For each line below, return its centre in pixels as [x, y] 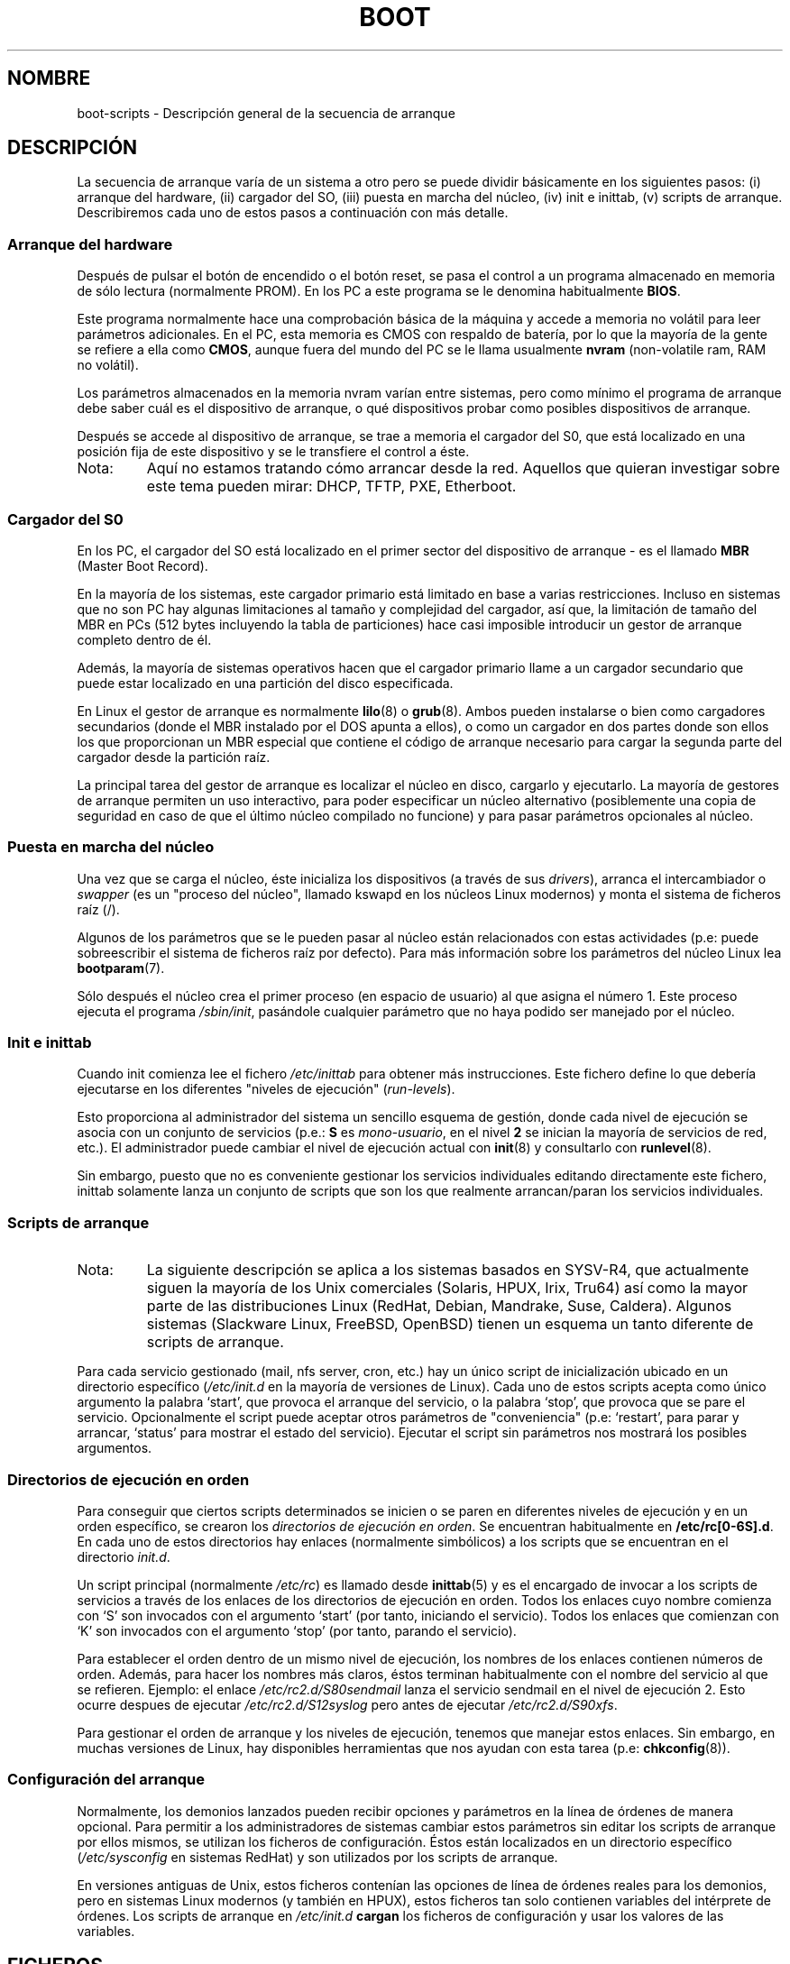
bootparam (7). [121, 968]
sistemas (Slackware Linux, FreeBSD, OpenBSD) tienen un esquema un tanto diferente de [450, 1324]
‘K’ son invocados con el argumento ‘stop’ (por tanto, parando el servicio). [297, 1630]
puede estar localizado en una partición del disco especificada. [265, 683]
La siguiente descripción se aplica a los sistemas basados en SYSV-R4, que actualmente [448, 1270]
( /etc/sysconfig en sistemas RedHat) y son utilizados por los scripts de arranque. [317, 1857]
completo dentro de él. [144, 639]
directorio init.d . [124, 1556]
